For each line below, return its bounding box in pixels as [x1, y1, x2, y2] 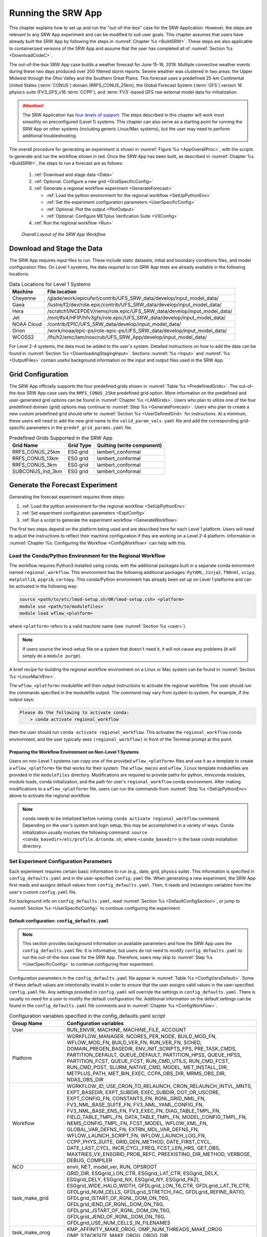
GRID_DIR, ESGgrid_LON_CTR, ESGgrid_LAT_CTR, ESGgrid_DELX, [67, 1170, 219, 1177]
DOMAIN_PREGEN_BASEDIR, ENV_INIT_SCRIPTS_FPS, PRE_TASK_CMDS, [67, 1046, 237, 1052]
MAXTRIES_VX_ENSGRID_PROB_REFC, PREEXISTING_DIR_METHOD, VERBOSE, [67, 1151, 252, 1158]
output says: [9, 697, 35, 702]
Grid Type [67, 442, 91, 449]
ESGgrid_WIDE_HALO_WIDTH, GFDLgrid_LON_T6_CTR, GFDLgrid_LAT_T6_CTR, [67, 1183, 251, 1189]
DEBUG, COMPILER [67, 1157, 112, 1164]
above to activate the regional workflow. [9, 793, 91, 799]
